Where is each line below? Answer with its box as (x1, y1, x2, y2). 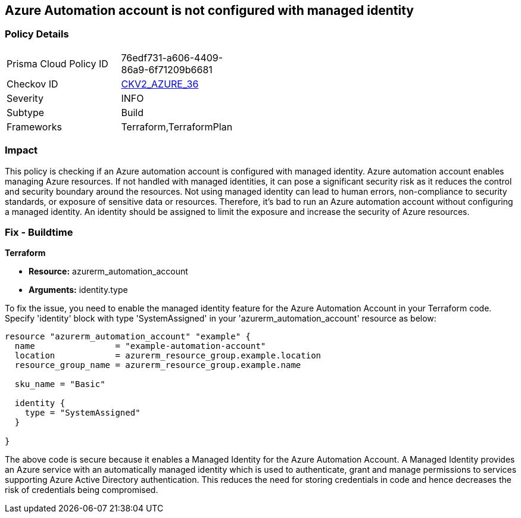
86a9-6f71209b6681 (121, 63, 213, 76)
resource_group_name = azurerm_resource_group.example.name (14, 360, 301, 370)
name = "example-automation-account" (14, 341, 266, 351)
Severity (7, 92, 43, 104)
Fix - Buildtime (5, 226, 73, 238)
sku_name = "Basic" (14, 379, 105, 389)
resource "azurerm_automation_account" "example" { (5, 332, 251, 342)
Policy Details (5, 28, 69, 40)
